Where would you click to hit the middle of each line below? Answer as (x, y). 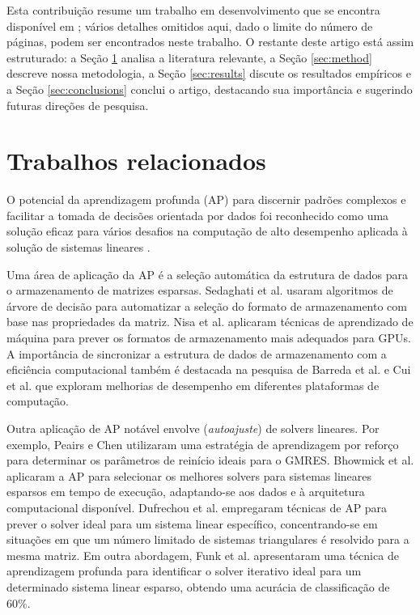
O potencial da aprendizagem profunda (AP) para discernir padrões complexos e (206, 199)
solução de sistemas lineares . (78, 247)
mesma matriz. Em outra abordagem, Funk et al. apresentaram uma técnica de (203, 555)
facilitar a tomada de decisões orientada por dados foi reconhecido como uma (198, 215)
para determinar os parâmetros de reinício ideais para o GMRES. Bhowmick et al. (210, 460)
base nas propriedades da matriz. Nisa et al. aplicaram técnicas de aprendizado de (210, 322)
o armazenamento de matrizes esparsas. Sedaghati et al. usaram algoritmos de (200, 290)
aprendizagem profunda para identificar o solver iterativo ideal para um (184, 571)
